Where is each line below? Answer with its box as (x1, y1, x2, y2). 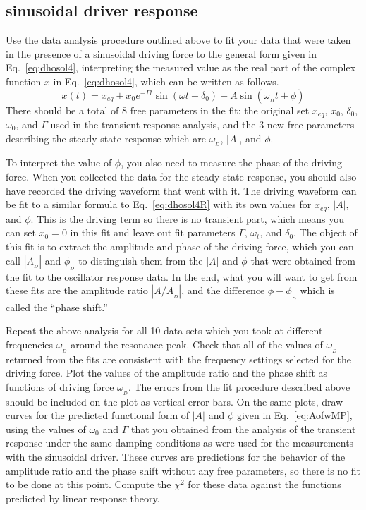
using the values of (6, 421, 86, 436)
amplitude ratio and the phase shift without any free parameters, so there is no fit (6, 463, 361, 478)
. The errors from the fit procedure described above (128, 379, 350, 394)
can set (6, 225, 36, 240)
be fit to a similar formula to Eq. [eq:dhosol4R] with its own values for (6, 197, 312, 212)
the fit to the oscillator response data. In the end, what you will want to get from (6, 269, 358, 284)
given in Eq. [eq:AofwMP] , (236, 408, 353, 423)
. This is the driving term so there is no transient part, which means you (30, 211, 344, 226)
